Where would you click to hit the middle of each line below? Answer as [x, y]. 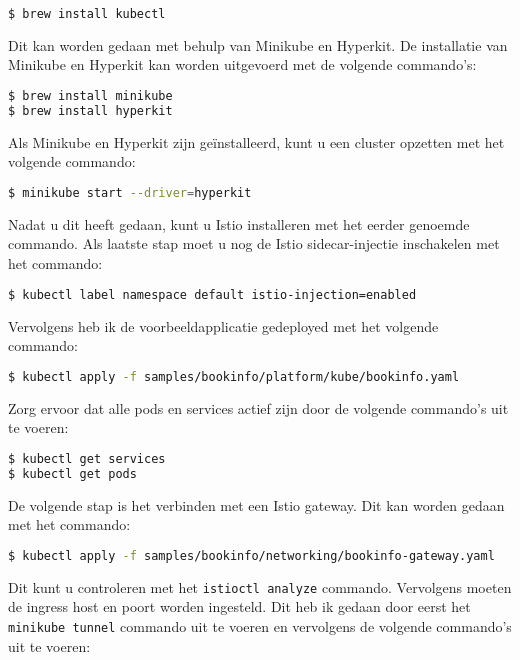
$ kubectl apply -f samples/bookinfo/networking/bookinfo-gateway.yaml [251, 555]
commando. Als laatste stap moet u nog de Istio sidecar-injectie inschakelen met [254, 243]
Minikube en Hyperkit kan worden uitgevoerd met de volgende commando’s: [242, 64]
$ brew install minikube [90, 96]
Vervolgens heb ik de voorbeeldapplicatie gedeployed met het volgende [223, 325]
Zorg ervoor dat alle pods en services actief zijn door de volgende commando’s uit [258, 407]
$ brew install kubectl [87, 14]
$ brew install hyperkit [90, 110]
